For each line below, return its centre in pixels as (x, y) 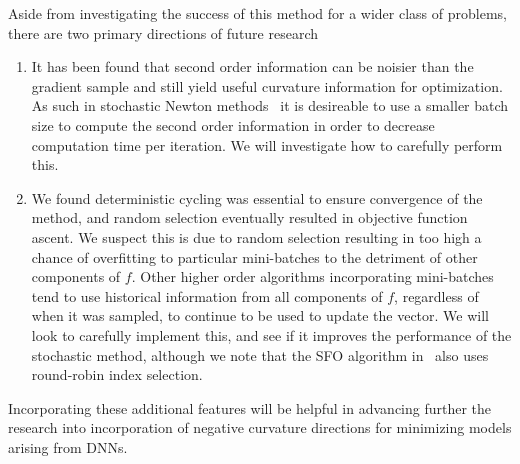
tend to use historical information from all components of (207, 295)
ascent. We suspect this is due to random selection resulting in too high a (256, 236)
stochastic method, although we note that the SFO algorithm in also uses (260, 354)
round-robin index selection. (117, 374)
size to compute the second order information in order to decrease (233, 124)
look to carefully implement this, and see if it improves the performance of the (271, 334)
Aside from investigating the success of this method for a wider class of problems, (257, 13)
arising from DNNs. (68, 446)
